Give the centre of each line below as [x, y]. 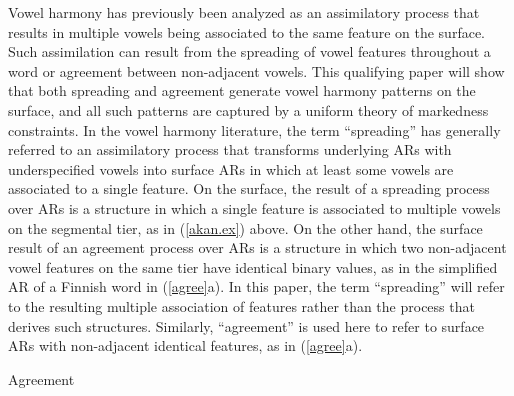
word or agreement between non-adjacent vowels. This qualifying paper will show [256, 70]
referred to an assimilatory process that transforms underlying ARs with [230, 149]
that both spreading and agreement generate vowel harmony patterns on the [242, 90]
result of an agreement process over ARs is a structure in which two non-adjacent [257, 247]
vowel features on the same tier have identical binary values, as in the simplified [253, 266]
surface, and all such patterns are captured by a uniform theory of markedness [248, 109]
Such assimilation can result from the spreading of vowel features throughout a [249, 51]
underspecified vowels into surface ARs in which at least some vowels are [231, 168]
